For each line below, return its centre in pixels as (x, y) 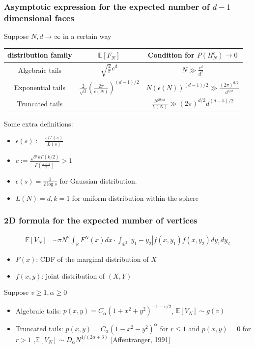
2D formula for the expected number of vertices (101, 220)
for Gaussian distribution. (98, 180)
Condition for (171, 55)
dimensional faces (39, 17)
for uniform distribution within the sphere (135, 198)
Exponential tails (40, 87)
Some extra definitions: (39, 123)
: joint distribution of (73, 275)
